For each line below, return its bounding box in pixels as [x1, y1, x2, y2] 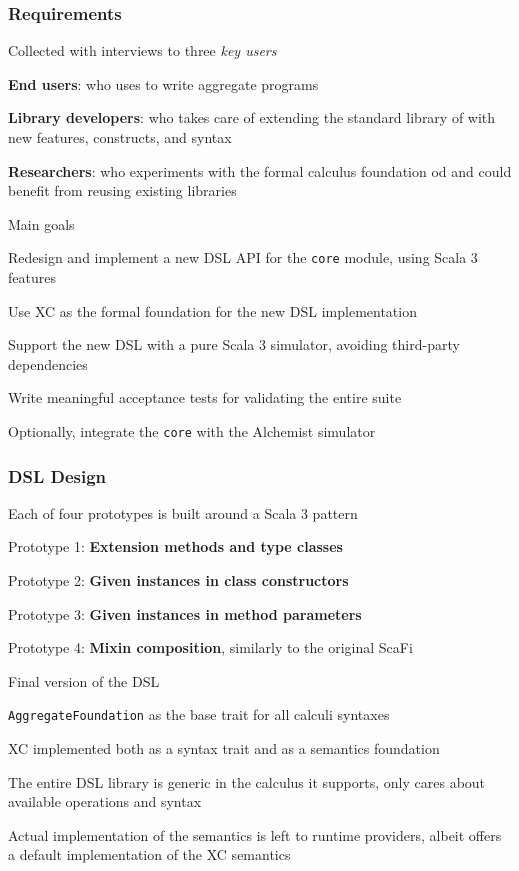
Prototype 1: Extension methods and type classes [8, 536, 343, 557]
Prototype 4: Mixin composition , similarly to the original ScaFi [8, 637, 413, 658]
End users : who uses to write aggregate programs [8, 73, 319, 94]
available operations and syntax [8, 791, 202, 812]
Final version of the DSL [8, 670, 160, 691]
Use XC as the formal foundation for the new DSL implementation [8, 300, 417, 321]
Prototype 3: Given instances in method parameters [8, 603, 362, 624]
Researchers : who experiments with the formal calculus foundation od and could [8, 160, 512, 181]
